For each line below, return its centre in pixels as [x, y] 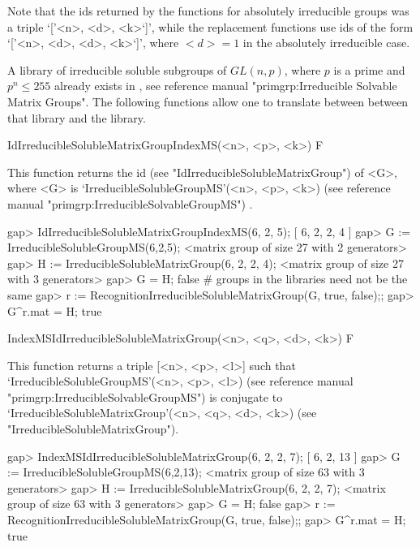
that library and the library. [77, 117]
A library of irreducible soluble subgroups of [117, 69]
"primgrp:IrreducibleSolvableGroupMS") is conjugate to [145, 396]
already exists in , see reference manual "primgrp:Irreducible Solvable [226, 86]
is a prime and [369, 69]
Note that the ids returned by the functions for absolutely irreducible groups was [208, 11]
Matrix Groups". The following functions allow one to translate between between [208, 101]
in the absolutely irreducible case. [326, 43]
